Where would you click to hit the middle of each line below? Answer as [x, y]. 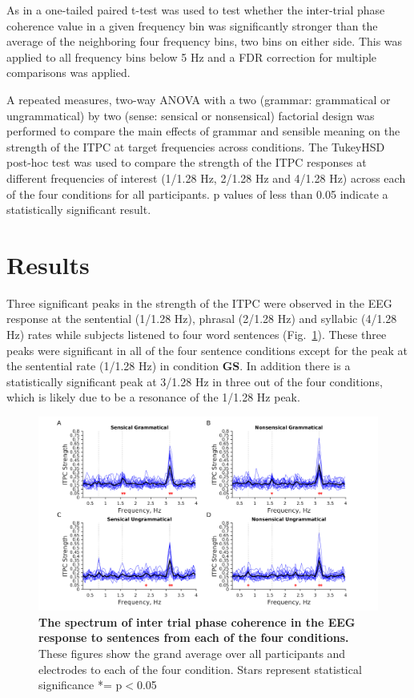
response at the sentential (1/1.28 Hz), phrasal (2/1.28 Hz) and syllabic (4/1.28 [202, 319]
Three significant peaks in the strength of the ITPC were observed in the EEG [199, 303]
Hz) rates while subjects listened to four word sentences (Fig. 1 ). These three [197, 335]
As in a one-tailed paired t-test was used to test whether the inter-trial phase [196, 10]
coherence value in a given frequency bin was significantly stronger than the [192, 25]
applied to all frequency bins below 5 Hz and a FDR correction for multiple [192, 56]
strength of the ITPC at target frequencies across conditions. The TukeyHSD [196, 146]
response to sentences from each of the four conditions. [194, 637]
